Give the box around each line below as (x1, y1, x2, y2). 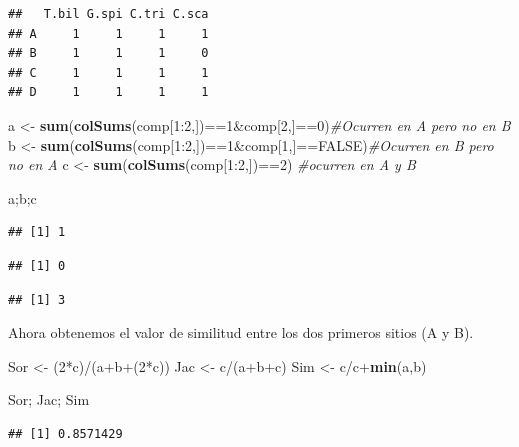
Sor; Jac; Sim (8, 389, 90, 410)
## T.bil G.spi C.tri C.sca (8, 7, 209, 21)
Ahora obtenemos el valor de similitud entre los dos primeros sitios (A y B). (8, 322, 474, 343)
